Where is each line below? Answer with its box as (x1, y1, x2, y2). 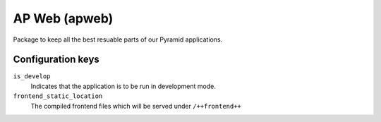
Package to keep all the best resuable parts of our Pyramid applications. (13, 35, 223, 44)
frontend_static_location (13, 92, 103, 100)
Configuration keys (13, 54, 100, 66)
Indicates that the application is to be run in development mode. (30, 82, 217, 90)
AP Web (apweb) (13, 11, 114, 26)
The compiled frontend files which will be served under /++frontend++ (30, 102, 241, 110)
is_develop (13, 73, 51, 80)
